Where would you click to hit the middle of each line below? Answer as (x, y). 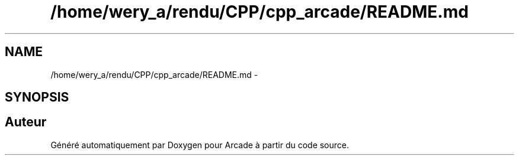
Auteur (26, 122)
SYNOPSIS (37, 97)
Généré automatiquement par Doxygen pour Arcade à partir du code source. (200, 145)
